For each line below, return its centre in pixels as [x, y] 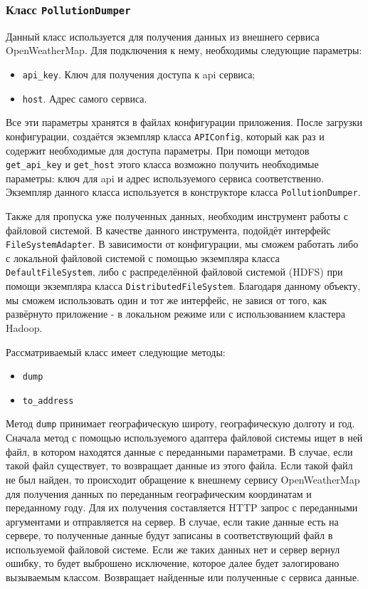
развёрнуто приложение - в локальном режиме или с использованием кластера [176, 314]
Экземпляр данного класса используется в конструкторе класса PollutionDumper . [183, 192]
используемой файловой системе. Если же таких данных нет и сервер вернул [173, 549]
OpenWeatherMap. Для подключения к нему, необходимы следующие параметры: [184, 50]
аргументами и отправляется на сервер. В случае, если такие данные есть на [172, 521]
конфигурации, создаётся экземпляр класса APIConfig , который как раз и [165, 136]
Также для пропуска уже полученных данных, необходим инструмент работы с [177, 216]
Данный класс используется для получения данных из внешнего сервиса [163, 36]
